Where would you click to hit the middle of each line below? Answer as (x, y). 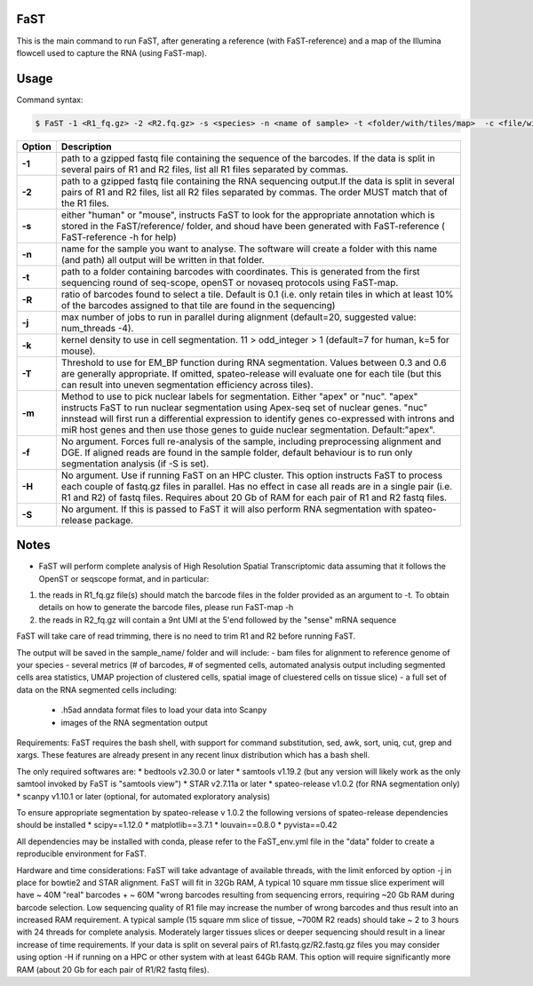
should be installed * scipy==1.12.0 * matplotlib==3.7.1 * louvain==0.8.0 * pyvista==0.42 (177, 825)
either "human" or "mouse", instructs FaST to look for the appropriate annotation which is (248, 215)
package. (114, 520)
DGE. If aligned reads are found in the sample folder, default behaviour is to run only (237, 452)
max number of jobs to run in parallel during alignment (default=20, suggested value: (239, 317)
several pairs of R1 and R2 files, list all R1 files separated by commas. (205, 169)
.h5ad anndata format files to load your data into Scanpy (164, 710)
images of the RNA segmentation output (134, 722)
